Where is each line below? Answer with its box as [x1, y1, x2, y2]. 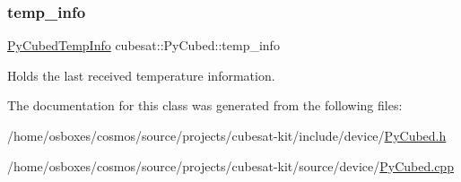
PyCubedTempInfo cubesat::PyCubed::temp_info [7, 36, 280, 55]
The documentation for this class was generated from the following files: [7, 96, 403, 115]
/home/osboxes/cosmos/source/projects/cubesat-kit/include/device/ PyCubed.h [7, 126, 447, 144]
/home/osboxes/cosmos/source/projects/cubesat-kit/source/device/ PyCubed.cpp [7, 156, 454, 175]
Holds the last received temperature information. [7, 65, 275, 84]
